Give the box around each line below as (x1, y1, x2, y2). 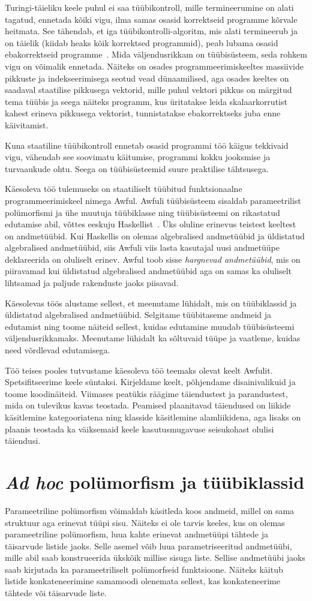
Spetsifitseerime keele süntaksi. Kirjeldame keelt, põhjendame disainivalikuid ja (5, 375, 296, 388)
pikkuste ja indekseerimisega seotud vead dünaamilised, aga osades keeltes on (5, 71, 289, 84)
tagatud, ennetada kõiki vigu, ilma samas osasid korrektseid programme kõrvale (5, 13, 298, 25)
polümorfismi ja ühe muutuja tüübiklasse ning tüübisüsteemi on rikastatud (5, 206, 280, 218)
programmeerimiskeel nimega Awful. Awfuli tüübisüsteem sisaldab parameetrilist (5, 194, 301, 206)
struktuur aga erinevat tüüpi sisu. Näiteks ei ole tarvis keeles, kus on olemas (5, 516, 285, 528)
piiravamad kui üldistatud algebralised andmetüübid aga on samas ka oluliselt (5, 265, 292, 277)
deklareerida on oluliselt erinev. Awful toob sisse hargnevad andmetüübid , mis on (5, 253, 301, 265)
